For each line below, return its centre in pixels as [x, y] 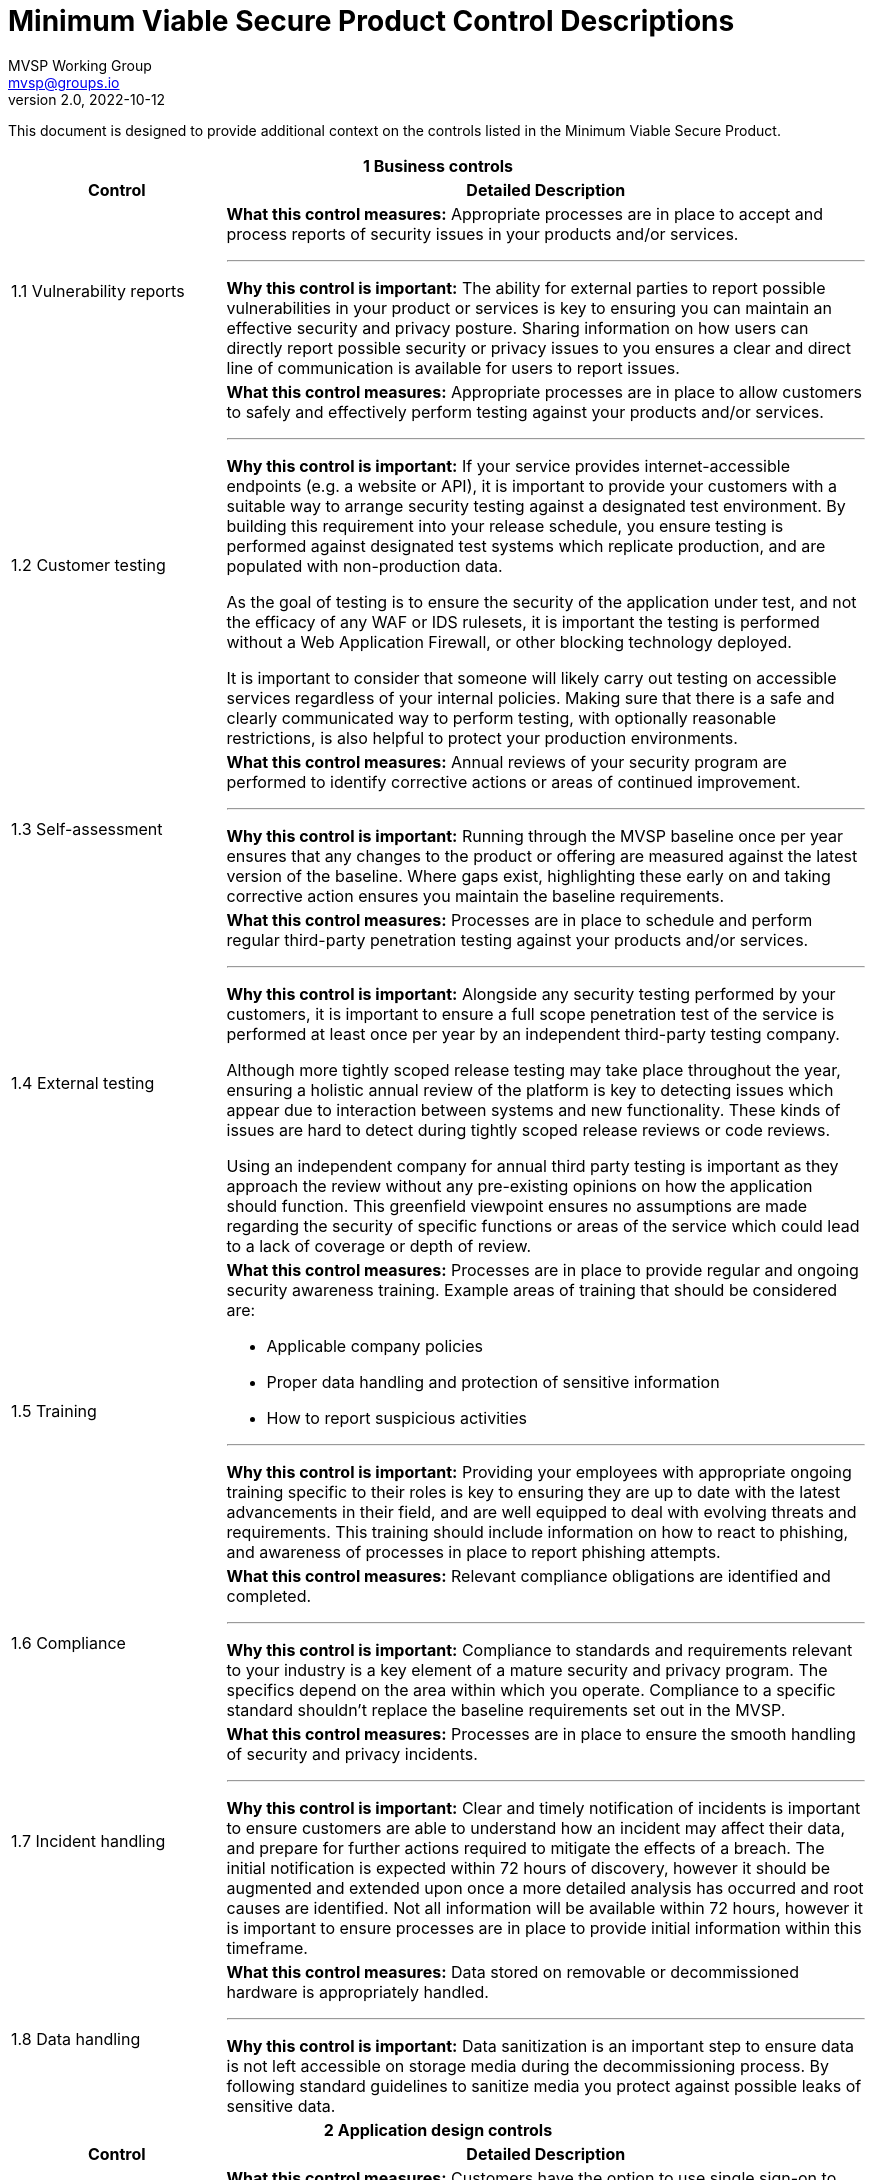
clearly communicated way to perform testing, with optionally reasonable [501, 717]
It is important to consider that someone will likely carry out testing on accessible [531, 677]
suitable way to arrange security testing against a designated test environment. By [536, 505]
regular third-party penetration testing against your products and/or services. [517, 939]
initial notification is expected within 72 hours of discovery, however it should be [528, 1867]
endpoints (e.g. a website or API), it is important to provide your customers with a [531, 485]
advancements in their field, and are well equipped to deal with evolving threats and [541, 1511]
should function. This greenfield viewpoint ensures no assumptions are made [517, 1205]
